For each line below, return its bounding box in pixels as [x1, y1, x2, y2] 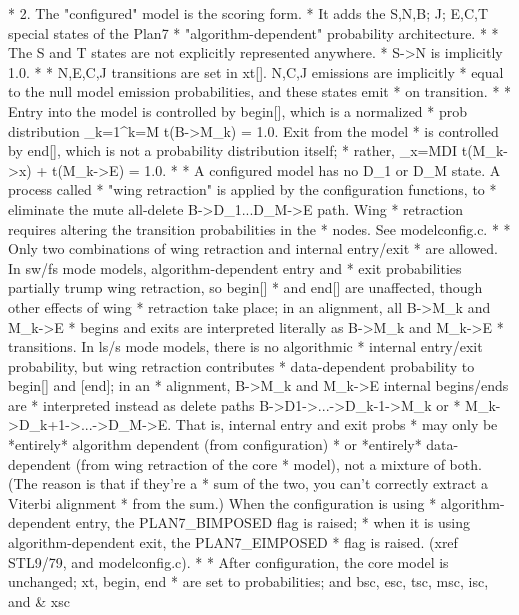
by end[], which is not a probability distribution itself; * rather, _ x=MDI [8, 140, 458, 161]
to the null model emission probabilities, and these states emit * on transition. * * [8, 81, 512, 102]
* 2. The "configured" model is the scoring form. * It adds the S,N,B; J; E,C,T [8, 3, 489, 23]
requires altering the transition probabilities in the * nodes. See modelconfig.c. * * [8, 218, 511, 239]
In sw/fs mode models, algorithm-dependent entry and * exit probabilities [8, 257, 462, 278]
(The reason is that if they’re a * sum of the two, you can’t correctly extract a [8, 473, 488, 494]
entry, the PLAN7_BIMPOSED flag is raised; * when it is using [75, 512, 471, 533]
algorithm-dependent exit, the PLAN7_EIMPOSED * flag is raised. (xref [8, 532, 458, 553]
